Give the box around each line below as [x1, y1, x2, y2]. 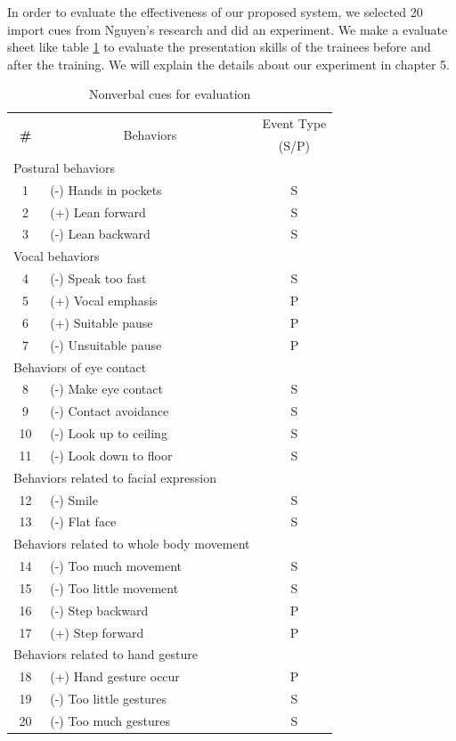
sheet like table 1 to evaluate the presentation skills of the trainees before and [7, 37, 431, 56]
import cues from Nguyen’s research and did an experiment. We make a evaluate [7, 20, 448, 38]
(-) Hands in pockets [50, 180, 162, 199]
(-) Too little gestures [50, 689, 167, 708]
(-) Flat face [50, 512, 117, 531]
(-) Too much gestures [50, 712, 170, 729]
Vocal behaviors [13, 247, 100, 265]
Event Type [262, 114, 327, 133]
